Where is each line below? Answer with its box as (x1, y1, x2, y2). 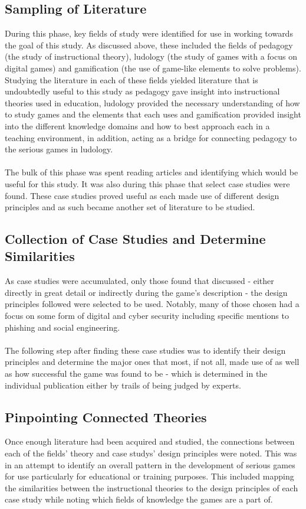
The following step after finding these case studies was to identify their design (5, 344, 286, 356)
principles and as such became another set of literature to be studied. (5, 201, 255, 213)
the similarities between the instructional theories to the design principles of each (5, 481, 298, 494)
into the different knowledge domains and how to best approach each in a (5, 119, 270, 132)
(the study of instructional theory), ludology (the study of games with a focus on (5, 50, 297, 63)
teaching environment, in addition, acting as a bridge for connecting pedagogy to (5, 131, 297, 143)
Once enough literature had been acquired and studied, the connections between (5, 435, 295, 448)
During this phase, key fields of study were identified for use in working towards (5, 27, 293, 40)
